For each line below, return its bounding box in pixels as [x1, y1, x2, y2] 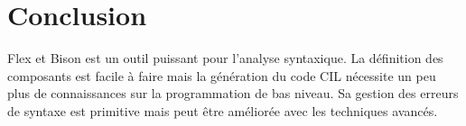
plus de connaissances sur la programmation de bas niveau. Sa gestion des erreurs [7, 84, 459, 103]
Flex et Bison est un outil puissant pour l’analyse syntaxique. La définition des [7, 49, 443, 67]
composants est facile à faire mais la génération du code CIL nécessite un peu [7, 66, 436, 85]
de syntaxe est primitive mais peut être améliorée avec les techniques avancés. [7, 101, 438, 120]
